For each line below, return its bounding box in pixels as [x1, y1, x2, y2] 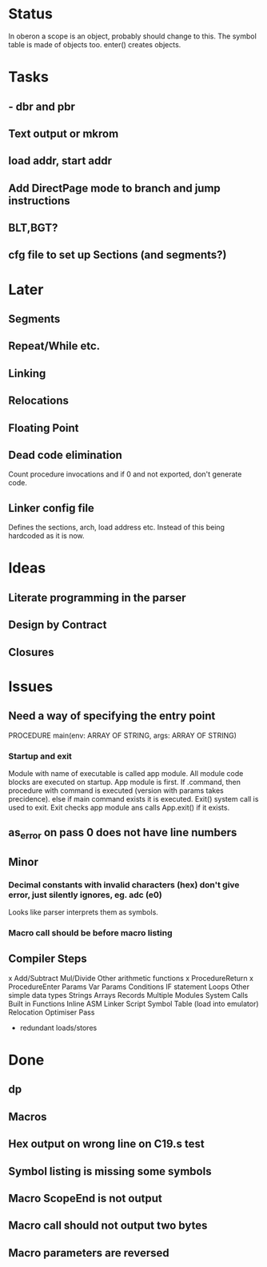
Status [8, 5, 54, 23]
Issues [8, 678, 54, 695]
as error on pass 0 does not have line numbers [8, 826, 237, 842]
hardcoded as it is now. [8, 531, 86, 541]
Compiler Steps [8, 952, 87, 966]
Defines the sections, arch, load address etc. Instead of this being [8, 522, 225, 533]
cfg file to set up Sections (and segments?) [8, 248, 227, 262]
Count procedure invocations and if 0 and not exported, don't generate [8, 469, 242, 479]
